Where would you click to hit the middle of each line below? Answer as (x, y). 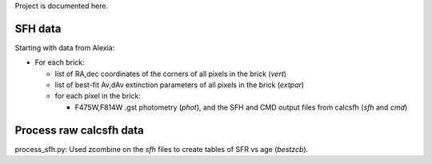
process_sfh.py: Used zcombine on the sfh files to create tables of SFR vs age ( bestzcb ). (162, 149)
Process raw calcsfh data (79, 130)
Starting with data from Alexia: (65, 47)
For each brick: (60, 62)
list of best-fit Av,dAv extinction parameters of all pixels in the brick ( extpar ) (179, 85)
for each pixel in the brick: (98, 96)
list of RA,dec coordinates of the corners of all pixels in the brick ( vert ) (171, 74)
